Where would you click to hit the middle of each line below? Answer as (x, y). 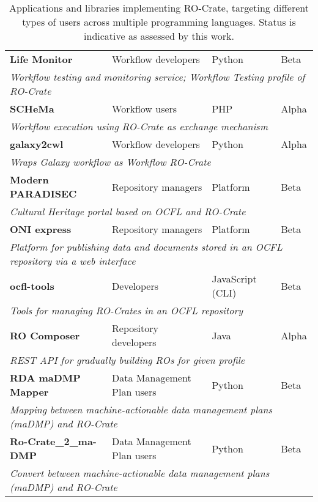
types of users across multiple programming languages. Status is (159, 22)
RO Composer (45, 335)
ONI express (41, 229)
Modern (29, 179)
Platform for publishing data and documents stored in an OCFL (146, 247)
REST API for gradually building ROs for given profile (128, 360)
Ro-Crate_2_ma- (53, 441)
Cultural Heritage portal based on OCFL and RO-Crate (128, 211)
